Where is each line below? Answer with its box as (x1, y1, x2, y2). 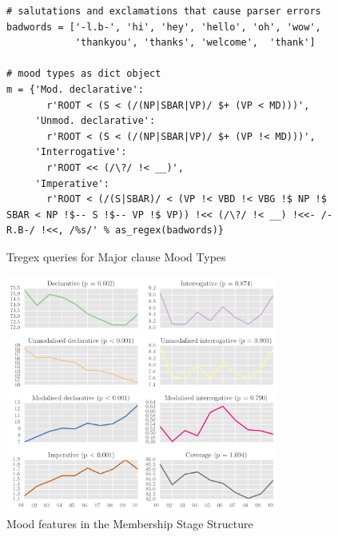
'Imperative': (34, 177, 109, 189)
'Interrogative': (34, 146, 127, 158)
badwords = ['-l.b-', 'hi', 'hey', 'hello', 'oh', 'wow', (6, 21, 321, 33)
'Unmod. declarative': (34, 115, 156, 127)
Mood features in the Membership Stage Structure (6, 515, 253, 532)
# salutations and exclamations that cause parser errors (6, 6, 321, 17)
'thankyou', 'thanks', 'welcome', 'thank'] (74, 37, 316, 49)
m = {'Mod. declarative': (6, 83, 144, 95)
